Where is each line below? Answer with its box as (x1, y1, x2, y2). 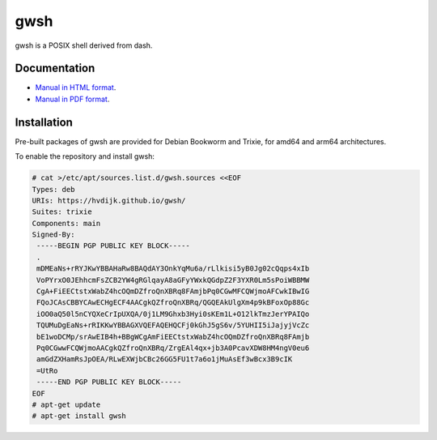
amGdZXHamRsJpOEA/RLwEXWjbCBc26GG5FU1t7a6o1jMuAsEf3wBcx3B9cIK (36, 355, 293, 364)
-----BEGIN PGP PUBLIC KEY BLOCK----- (36, 241, 190, 250)
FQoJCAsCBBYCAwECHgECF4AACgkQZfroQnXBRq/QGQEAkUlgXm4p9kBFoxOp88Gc (36, 298, 310, 307)
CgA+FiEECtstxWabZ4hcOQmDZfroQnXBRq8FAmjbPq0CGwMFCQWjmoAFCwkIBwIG (36, 287, 310, 296)
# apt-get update (32, 399, 101, 409)
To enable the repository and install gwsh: (15, 152, 155, 161)
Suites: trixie (32, 207, 92, 216)
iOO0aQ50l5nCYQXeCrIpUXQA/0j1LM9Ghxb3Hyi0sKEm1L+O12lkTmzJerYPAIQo (36, 309, 310, 318)
